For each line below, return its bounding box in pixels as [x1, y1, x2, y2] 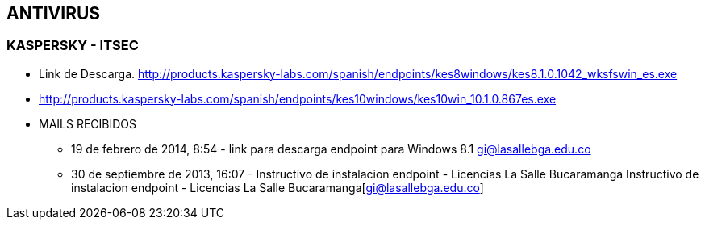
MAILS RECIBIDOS [39, 116, 137, 131]
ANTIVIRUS [6, 3, 101, 23]
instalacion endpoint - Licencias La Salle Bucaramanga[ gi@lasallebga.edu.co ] [71, 180, 484, 195]
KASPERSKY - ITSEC [6, 37, 139, 54]
